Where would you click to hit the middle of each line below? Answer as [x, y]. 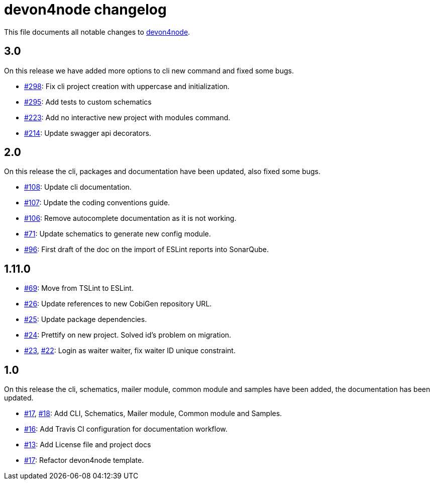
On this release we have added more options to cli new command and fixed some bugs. [149, 70]
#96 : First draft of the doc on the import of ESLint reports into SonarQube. [146, 250]
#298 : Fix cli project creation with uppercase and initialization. [127, 86]
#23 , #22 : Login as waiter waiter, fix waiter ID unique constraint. [130, 351]
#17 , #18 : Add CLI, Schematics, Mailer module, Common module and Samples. [153, 414]
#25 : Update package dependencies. [86, 319]
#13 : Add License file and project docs [88, 445]
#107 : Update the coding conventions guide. [97, 203]
